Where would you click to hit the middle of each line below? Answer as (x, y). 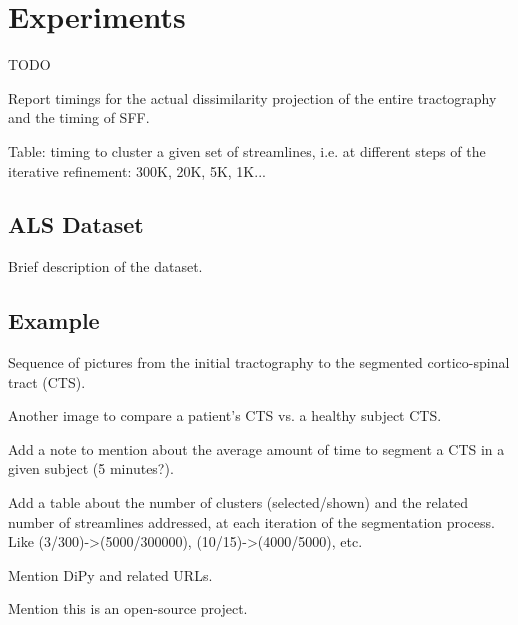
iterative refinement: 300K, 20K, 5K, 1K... (137, 170)
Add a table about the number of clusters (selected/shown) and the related (238, 502)
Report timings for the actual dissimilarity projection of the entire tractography (252, 97)
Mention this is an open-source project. (128, 608)
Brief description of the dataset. (105, 266)
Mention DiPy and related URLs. (110, 574)
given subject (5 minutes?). (91, 468)
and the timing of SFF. (79, 117)
